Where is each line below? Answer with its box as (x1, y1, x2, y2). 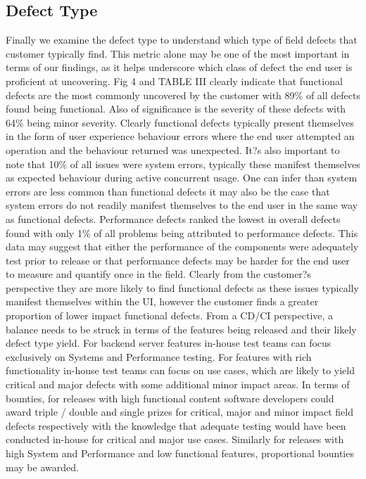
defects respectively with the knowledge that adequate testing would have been (6, 418, 346, 433)
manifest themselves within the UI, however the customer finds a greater (6, 294, 319, 309)
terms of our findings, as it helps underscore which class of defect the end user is (6, 60, 353, 75)
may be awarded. (6, 459, 79, 474)
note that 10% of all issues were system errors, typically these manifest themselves (6, 156, 360, 171)
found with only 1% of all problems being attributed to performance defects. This (6, 225, 358, 240)
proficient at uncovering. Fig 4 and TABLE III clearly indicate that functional (6, 73, 343, 88)
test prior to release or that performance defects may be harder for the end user (6, 253, 350, 267)
